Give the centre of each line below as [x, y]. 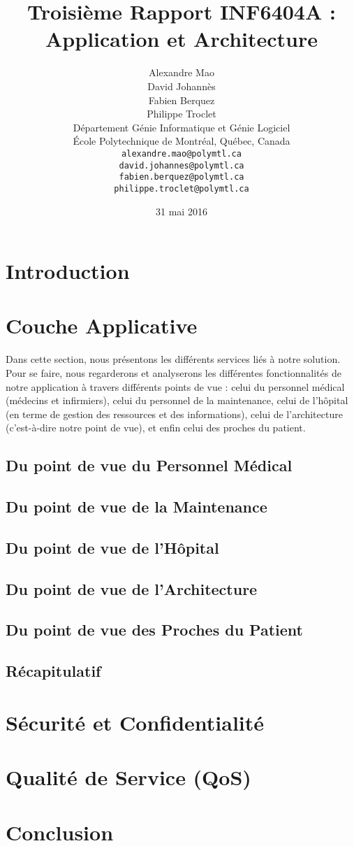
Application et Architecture [182, 39]
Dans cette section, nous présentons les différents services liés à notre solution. [173, 359]
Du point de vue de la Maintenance [137, 507]
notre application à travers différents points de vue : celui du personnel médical [175, 386]
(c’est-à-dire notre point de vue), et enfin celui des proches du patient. [156, 428]
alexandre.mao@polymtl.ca [182, 153]
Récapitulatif [53, 671]
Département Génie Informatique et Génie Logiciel [182, 127]
